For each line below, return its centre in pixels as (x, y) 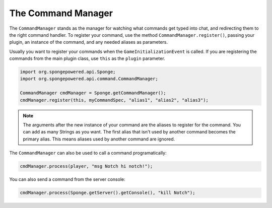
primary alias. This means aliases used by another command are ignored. (99, 139)
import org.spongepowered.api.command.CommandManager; (89, 79)
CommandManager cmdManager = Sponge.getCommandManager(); (93, 93)
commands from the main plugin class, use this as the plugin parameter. (87, 58)
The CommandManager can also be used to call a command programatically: (88, 153)
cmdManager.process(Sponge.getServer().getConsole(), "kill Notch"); (108, 193)
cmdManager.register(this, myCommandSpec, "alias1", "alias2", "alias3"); (114, 100)
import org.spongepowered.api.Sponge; (68, 72)
